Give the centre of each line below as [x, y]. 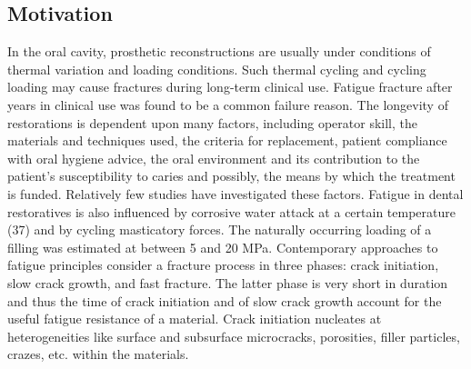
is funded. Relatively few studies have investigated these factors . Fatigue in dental [235, 193]
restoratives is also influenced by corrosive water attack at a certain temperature [231, 211]
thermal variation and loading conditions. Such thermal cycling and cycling [217, 69]
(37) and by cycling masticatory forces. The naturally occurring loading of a [220, 229]
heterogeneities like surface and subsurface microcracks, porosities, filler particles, [234, 336]
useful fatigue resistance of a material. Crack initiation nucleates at [195, 319]
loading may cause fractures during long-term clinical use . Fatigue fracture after [230, 87]
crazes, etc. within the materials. [98, 354]
